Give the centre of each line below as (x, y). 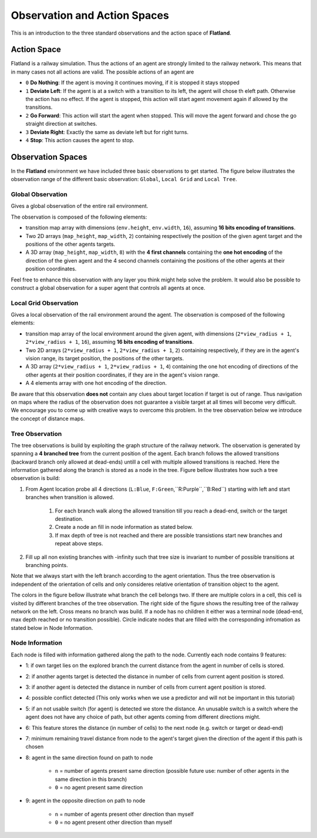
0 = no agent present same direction (99, 787)
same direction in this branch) (91, 779)
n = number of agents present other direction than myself (124, 814)
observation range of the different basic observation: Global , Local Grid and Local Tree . (124, 179)
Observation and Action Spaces (90, 15)
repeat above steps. (79, 544)
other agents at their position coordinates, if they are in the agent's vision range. (122, 375)
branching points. (47, 565)
